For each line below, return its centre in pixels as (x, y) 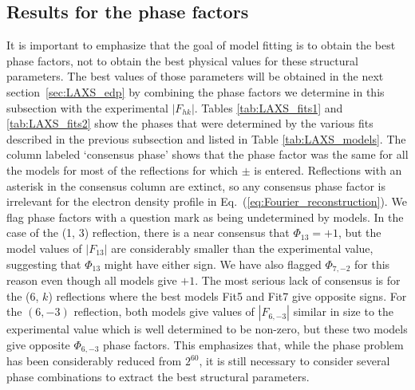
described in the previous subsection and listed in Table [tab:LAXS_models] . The (206, 138)
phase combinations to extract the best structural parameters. (158, 376)
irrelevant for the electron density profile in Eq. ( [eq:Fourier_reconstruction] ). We (207, 201)
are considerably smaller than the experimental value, (242, 248)
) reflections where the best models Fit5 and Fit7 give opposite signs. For (227, 295)
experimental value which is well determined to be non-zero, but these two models (207, 329)
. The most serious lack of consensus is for (298, 280)
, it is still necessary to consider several (294, 361)
